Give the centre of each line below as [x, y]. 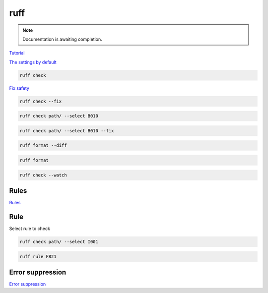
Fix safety [19, 88]
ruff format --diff [43, 146]
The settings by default [33, 62]
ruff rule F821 [38, 256]
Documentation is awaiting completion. [63, 39]
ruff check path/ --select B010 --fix [67, 131]
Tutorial [17, 53]
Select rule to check [30, 229]
